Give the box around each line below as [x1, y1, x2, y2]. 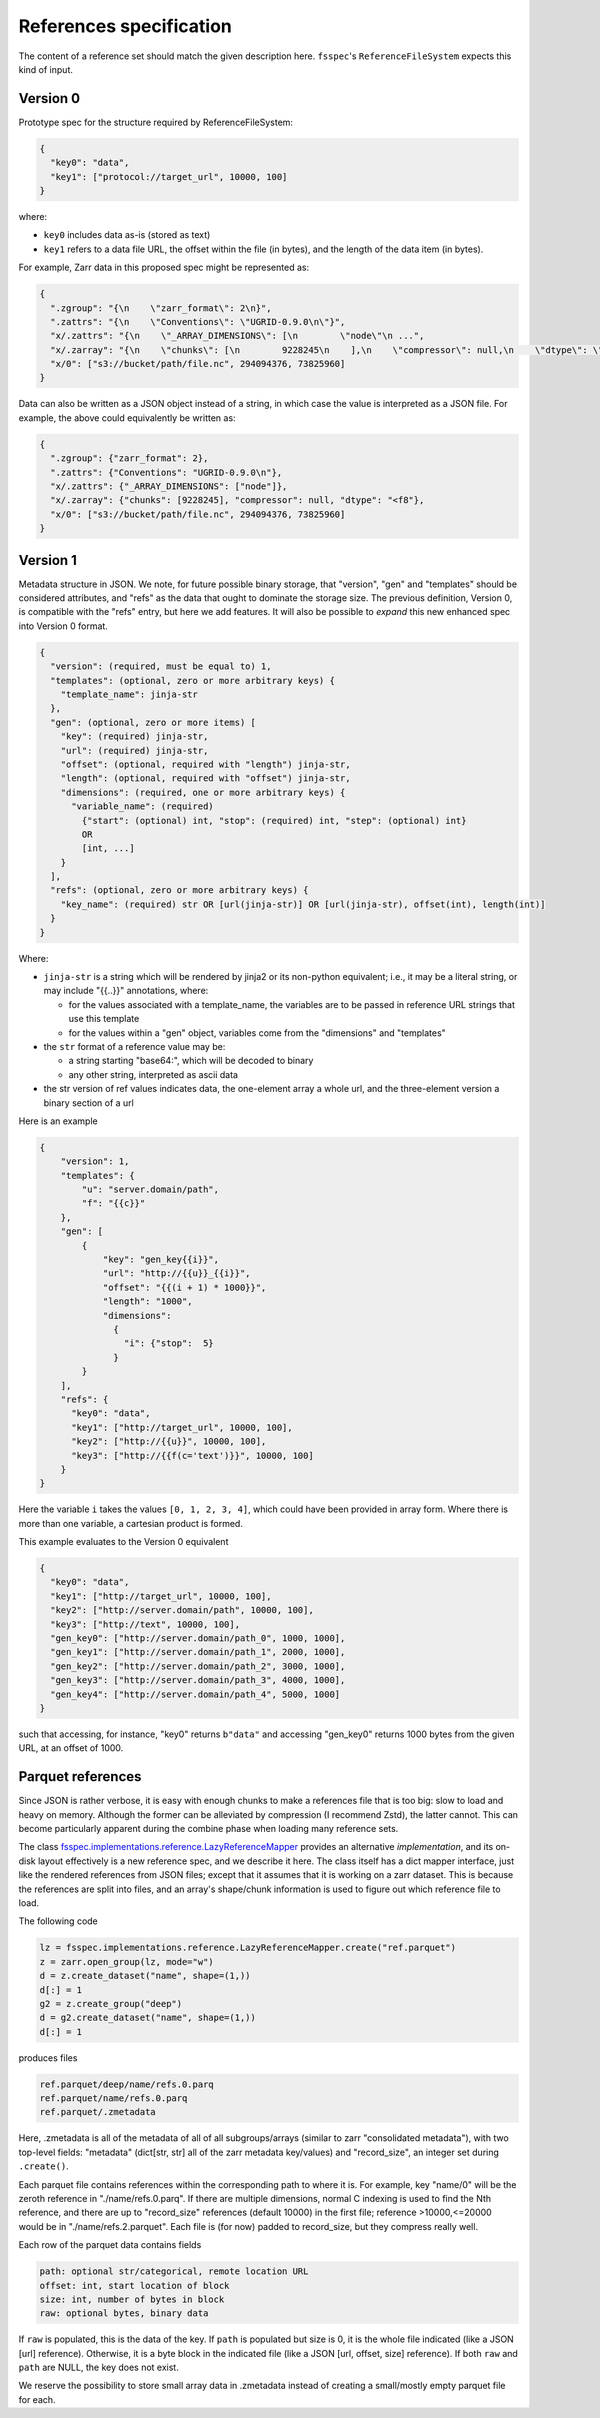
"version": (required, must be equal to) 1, [50, 661, 272, 672]
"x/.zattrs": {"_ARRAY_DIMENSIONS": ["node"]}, [50, 481, 288, 492]
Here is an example [18, 1115, 99, 1127]
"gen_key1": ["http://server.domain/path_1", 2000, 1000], [50, 1646, 346, 1658]
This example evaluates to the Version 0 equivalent [18, 1536, 229, 1548]
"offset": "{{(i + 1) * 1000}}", [102, 1281, 267, 1293]
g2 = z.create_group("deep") [39, 1998, 183, 2009]
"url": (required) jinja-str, [60, 745, 209, 756]
